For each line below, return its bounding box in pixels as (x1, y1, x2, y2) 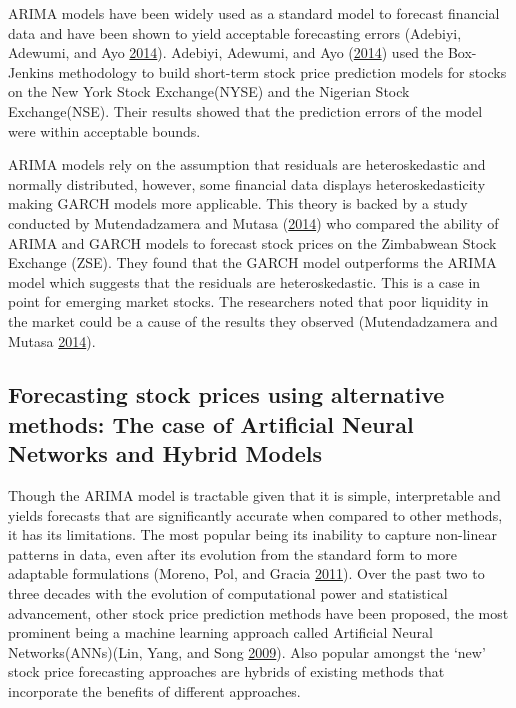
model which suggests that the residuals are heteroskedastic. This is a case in (8, 271, 481, 292)
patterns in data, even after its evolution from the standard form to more (8, 543, 457, 564)
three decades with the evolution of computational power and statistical (8, 583, 448, 604)
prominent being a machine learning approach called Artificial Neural (8, 622, 433, 643)
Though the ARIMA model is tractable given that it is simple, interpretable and (8, 485, 501, 506)
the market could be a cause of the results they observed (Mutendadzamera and (8, 310, 498, 331)
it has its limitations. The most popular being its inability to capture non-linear (8, 524, 497, 545)
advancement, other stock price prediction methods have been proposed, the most (8, 602, 509, 623)
